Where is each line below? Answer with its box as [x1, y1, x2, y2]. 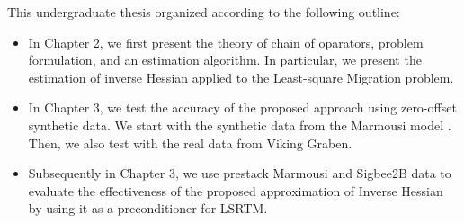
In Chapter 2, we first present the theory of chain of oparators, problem [28, 32, 424, 51]
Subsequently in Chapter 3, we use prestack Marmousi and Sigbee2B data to [28, 164, 451, 183]
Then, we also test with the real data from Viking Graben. [28, 133, 352, 152]
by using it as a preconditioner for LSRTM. [28, 199, 268, 218]
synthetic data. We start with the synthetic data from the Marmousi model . [28, 115, 451, 134]
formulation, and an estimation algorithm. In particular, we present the [28, 50, 422, 69]
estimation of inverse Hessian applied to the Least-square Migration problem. [28, 67, 454, 86]
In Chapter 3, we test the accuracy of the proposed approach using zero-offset [28, 98, 457, 117]
